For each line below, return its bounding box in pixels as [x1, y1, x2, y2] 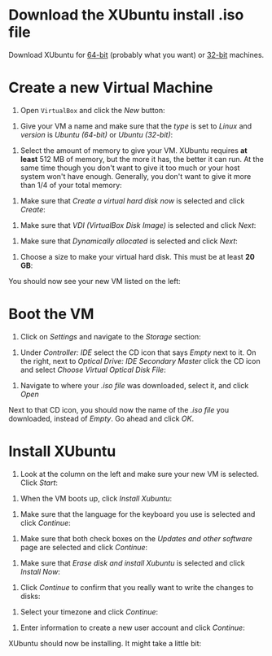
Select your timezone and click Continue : [20, 606, 159, 616]
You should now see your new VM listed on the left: [8, 276, 181, 286]
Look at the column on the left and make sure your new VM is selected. [20, 469, 259, 479]
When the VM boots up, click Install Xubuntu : [20, 493, 173, 503]
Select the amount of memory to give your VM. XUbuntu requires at [20, 145, 248, 155]
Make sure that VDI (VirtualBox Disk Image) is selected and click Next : [20, 220, 257, 230]
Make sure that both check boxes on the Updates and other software [20, 533, 252, 543]
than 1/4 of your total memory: [20, 180, 122, 190]
